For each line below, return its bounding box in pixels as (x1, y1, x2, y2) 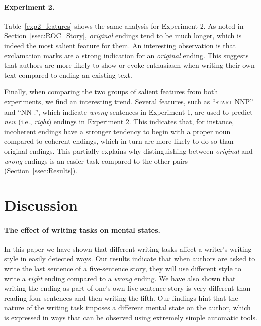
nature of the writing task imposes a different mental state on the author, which (4, 302, 251, 313)
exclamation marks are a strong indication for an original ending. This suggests (4, 50, 249, 60)
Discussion (4, 194, 78, 215)
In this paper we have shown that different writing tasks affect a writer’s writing (4, 243, 252, 254)
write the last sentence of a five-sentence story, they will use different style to (4, 263, 241, 274)
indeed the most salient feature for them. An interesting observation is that (4, 40, 236, 50)
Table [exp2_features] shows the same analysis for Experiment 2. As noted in (4, 20, 244, 31)
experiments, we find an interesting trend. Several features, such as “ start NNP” (4, 96, 253, 106)
